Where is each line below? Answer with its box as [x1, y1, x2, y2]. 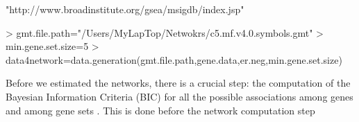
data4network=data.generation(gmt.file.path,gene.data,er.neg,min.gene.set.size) [6, 52, 342, 67]
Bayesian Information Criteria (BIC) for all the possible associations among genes [6, 89, 353, 103]
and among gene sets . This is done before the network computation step [6, 103, 315, 117]
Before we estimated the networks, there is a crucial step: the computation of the [6, 76, 351, 90]
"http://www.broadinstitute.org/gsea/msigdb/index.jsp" [6, 2, 244, 16]
